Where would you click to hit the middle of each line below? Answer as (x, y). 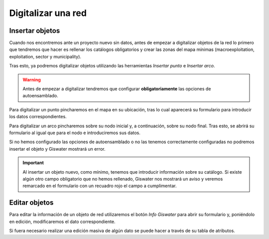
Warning (32, 79)
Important (33, 163)
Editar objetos (31, 203)
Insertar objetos (35, 31)
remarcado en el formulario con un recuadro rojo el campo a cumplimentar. (100, 186)
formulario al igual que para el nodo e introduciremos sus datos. (75, 133)
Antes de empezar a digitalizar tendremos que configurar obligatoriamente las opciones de (117, 89)
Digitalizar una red (48, 13)
